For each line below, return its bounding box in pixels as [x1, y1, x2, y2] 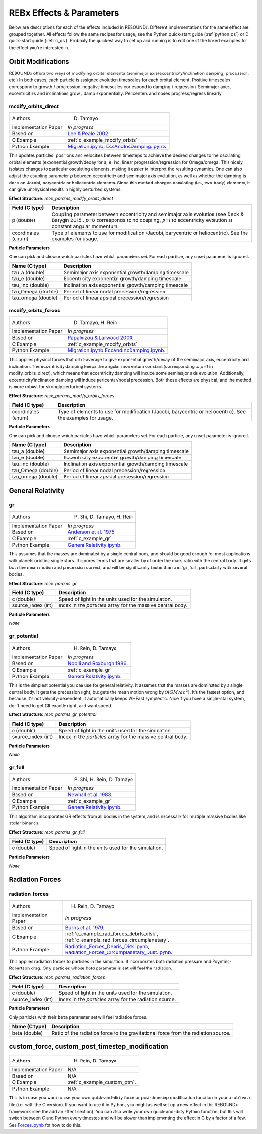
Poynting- [212, 958, 232, 964]
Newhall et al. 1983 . [67, 791, 113, 798]
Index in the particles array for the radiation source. [58, 996, 176, 1003]
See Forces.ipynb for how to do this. [9, 1122, 82, 1128]
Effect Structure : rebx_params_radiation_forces [9, 974, 105, 980]
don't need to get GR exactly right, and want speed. [9, 702, 113, 708]
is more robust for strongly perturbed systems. [9, 384, 103, 389]
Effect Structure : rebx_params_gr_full [9, 829, 85, 835]
